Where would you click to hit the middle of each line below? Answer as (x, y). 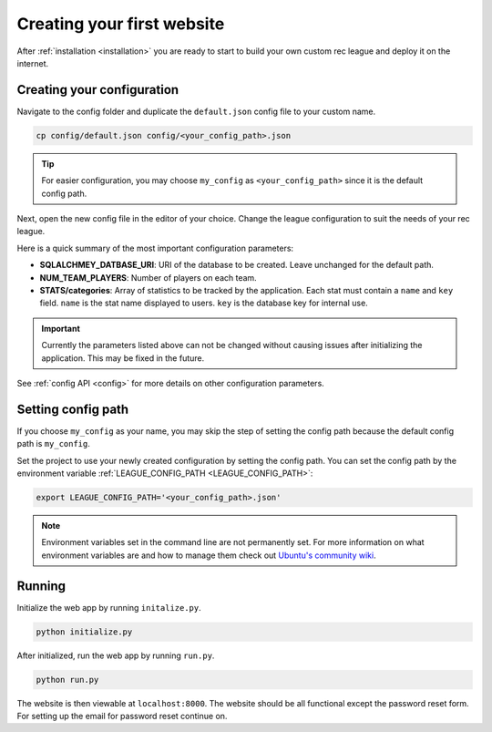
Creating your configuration (98, 90)
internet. (33, 63)
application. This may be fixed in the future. (123, 358)
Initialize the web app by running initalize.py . (109, 607)
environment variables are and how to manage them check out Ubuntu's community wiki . (209, 555)
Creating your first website (121, 24)
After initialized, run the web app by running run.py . (116, 655)
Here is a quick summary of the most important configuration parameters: (155, 248)
